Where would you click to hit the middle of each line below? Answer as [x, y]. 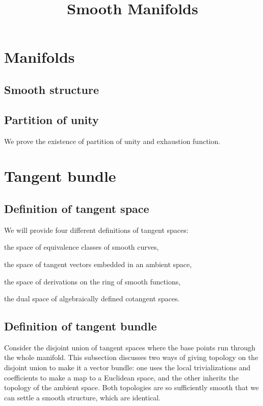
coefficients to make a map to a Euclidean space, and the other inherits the [122, 377]
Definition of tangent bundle [81, 326]
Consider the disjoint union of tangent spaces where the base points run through [130, 347]
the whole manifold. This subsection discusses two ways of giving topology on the [131, 357]
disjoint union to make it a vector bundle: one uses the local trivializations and [127, 367]
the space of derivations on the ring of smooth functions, [93, 281]
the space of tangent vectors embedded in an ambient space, [98, 264]
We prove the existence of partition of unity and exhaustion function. [112, 141]
